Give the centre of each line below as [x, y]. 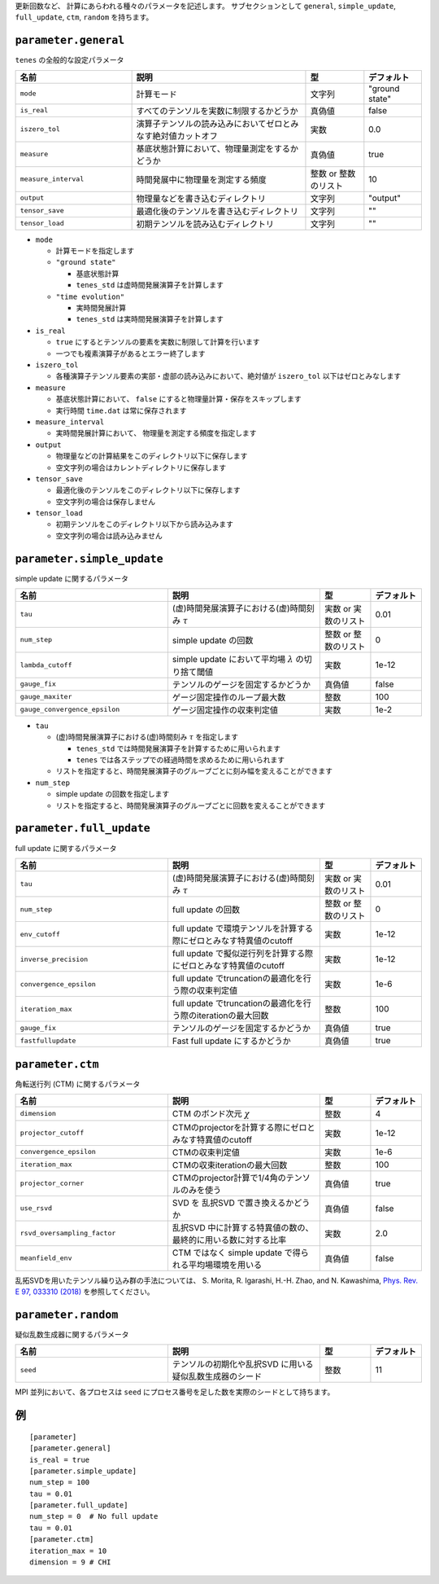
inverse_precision [54, 959]
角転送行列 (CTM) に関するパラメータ [78, 1084]
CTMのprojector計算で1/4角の [229, 1178]
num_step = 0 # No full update [94, 1516]
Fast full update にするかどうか [232, 1041]
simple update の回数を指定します [113, 794]
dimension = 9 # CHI [70, 1562]
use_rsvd [36, 1208]
